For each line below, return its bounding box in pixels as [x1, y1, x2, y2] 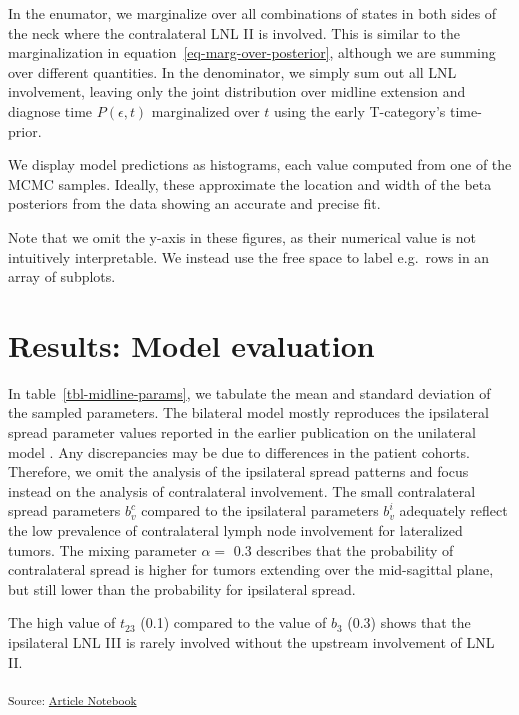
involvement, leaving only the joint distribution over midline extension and [8, 81, 466, 102]
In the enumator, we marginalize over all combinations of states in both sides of [8, 3, 497, 23]
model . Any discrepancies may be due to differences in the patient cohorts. [8, 441, 470, 462]
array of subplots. [8, 266, 116, 287]
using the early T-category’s [274, 100, 446, 121]
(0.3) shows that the [347, 612, 471, 633]
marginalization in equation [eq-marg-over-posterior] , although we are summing [8, 42, 496, 63]
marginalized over [151, 100, 260, 121]
